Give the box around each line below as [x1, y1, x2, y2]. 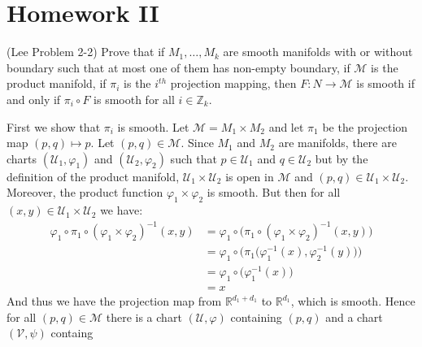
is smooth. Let [117, 118, 189, 135]
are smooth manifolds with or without [223, 43, 413, 60]
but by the [315, 150, 368, 167]
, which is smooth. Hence [290, 293, 415, 310]
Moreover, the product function [7, 184, 163, 201]
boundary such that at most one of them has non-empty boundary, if [7, 59, 350, 76]
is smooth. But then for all [207, 184, 341, 201]
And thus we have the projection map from [7, 293, 222, 310]
